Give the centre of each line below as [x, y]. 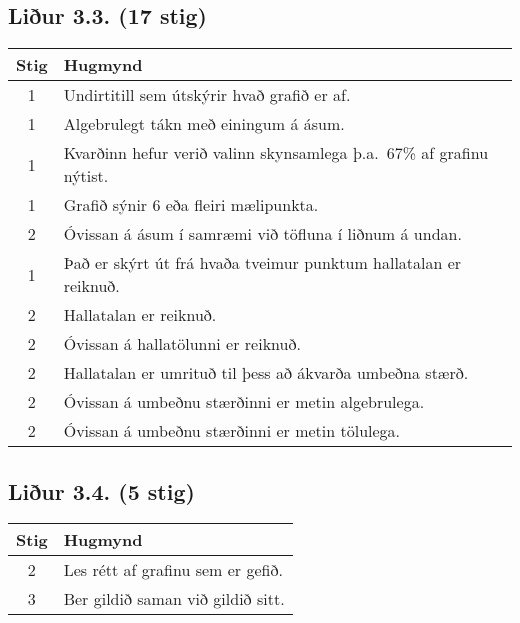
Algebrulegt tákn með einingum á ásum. [204, 124]
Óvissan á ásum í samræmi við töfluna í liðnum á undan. [262, 234]
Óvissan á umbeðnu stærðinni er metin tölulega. [232, 431]
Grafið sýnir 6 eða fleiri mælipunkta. [191, 205]
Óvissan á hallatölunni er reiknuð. [182, 344]
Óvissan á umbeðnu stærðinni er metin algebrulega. [244, 402]
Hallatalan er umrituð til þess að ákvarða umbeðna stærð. [266, 373]
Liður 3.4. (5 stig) [101, 490]
